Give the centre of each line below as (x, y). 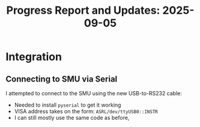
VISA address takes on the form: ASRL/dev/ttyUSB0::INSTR (86, 111)
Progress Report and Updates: (83, 10)
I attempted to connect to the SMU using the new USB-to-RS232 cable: (94, 93)
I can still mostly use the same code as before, (72, 118)
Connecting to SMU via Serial (62, 79)
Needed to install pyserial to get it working (68, 105)
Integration (34, 57)
